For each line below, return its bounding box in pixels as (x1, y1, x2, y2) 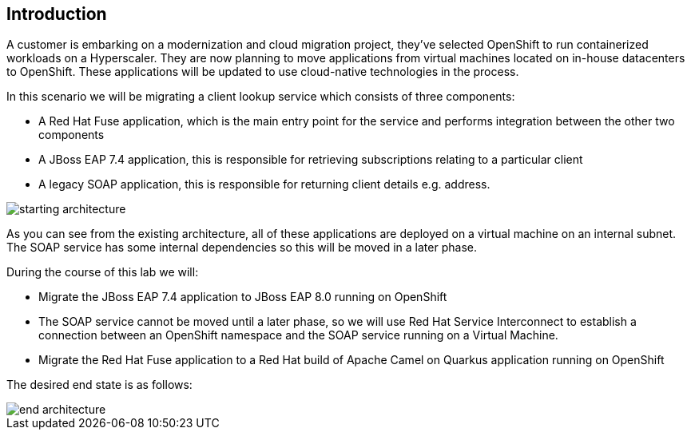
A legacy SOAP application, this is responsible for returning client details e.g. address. (38, 177, 490, 192)
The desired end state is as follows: (6, 378, 193, 392)
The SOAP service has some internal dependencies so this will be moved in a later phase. (6, 240, 477, 255)
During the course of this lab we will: (6, 265, 199, 279)
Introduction (6, 4, 107, 24)
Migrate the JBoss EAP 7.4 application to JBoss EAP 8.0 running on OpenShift (38, 290, 447, 304)
